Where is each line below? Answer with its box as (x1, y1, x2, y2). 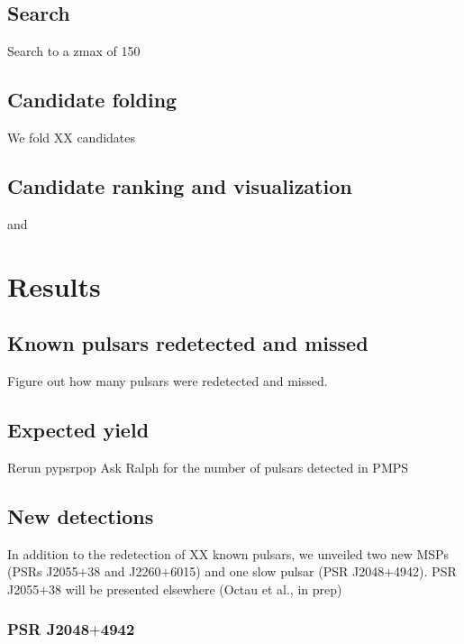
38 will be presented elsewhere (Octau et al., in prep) (49, 579, 342, 598)
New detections (7, 501, 154, 529)
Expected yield (7, 415, 150, 443)
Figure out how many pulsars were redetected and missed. (7, 371, 328, 390)
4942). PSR (394, 562, 457, 581)
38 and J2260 (87, 562, 161, 581)
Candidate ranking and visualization (7, 171, 352, 199)
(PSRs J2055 (7, 562, 78, 581)
